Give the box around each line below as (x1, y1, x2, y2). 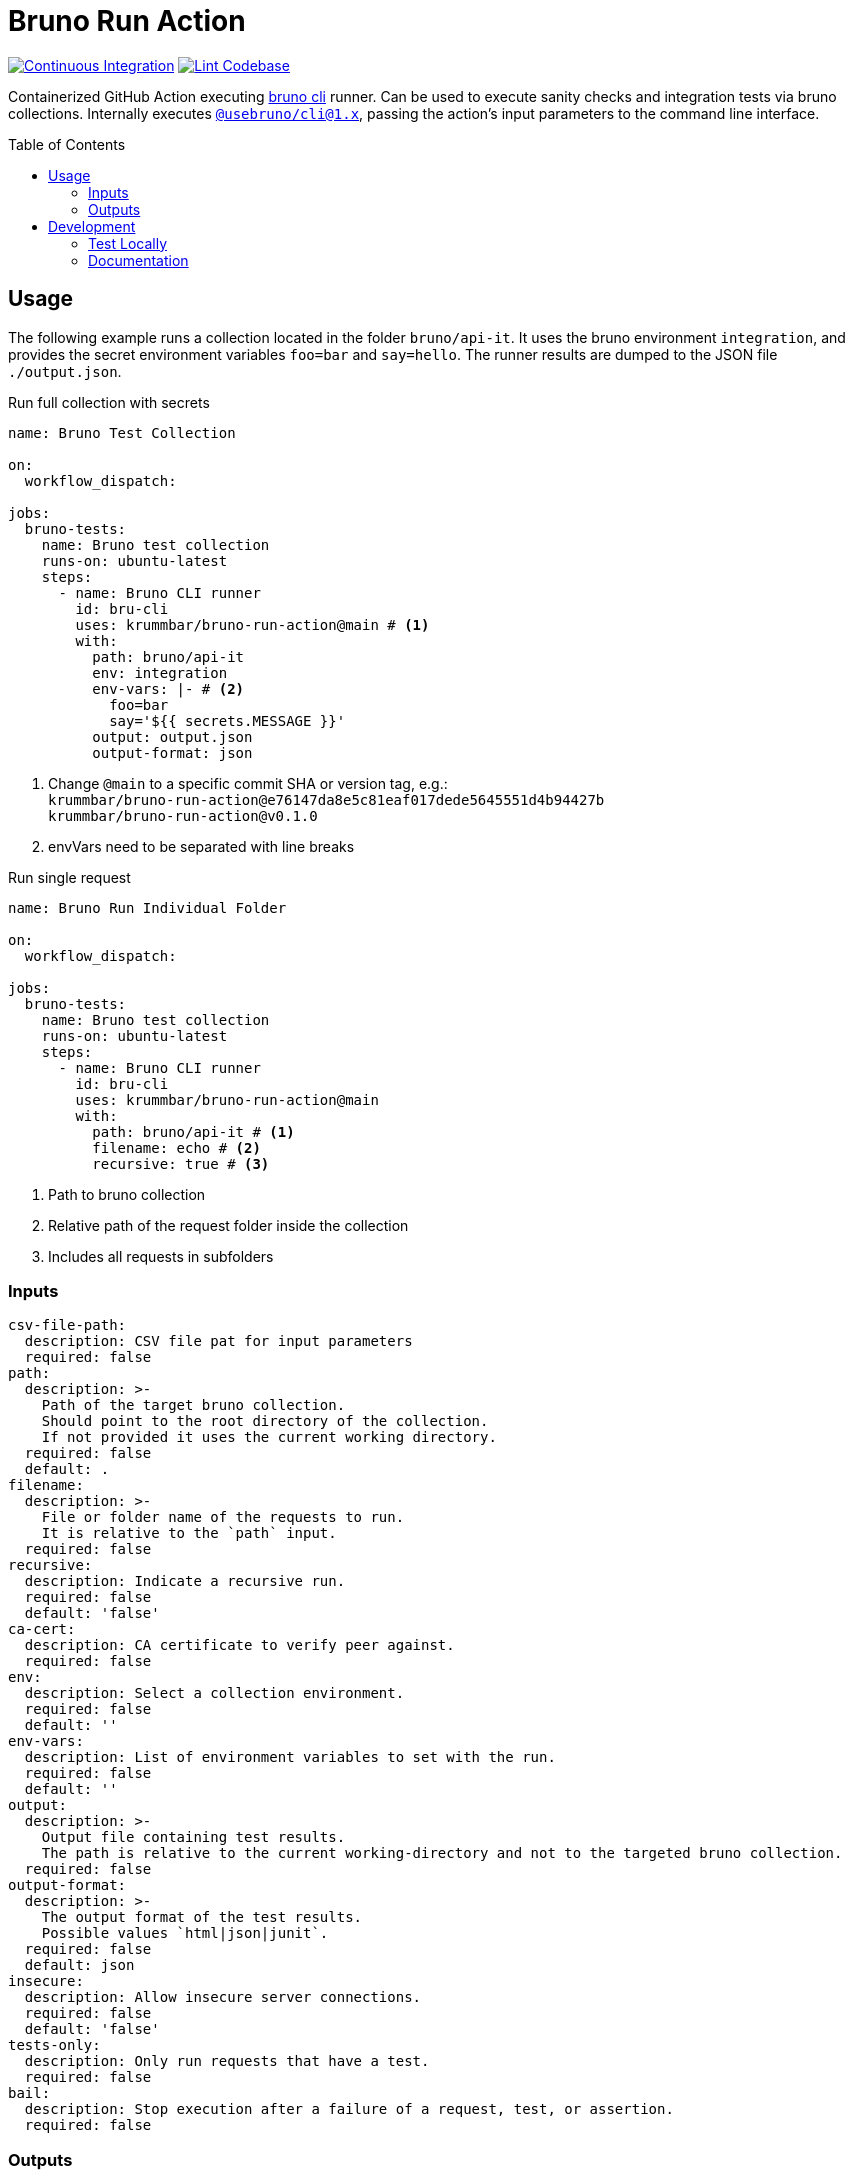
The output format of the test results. (41, 1909, 363, 1926)
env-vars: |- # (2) (92, 680, 245, 697)
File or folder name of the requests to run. (41, 1509, 405, 1526)
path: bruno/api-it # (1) (92, 1123, 295, 1140)
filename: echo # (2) (92, 1139, 261, 1156)
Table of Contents (8, 135, 126, 153)
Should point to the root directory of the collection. (41, 1413, 489, 1430)
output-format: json (92, 744, 253, 761)
